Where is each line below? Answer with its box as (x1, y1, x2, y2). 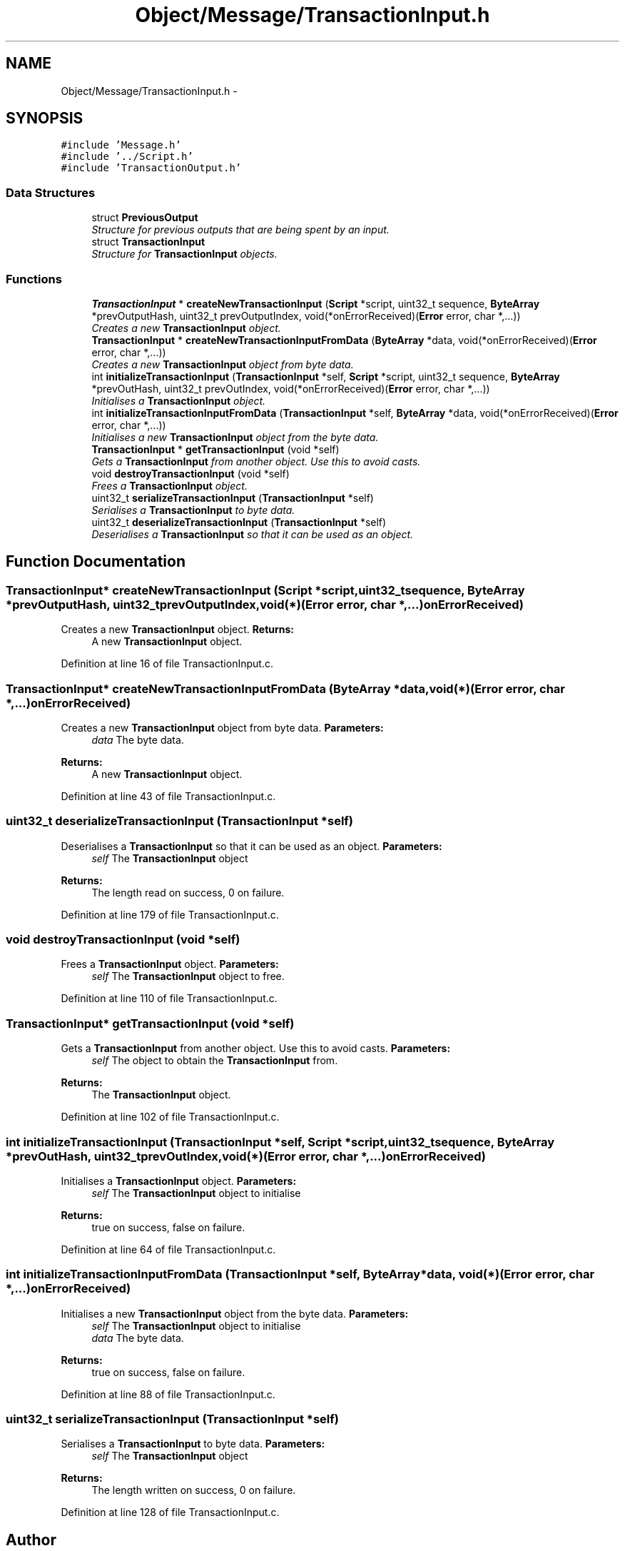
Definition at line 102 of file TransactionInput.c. (61, 1111, 280, 1123)
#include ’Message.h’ (61, 139, 181, 151)
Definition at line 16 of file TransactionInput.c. (61, 657, 273, 670)
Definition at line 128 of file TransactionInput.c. (61, 1506, 280, 1519)
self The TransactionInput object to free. (91, 970, 285, 983)
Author (6, 1530, 56, 1549)
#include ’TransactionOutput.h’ (61, 162, 242, 174)
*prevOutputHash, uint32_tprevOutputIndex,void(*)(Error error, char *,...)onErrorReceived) (6, 597, 524, 612)
